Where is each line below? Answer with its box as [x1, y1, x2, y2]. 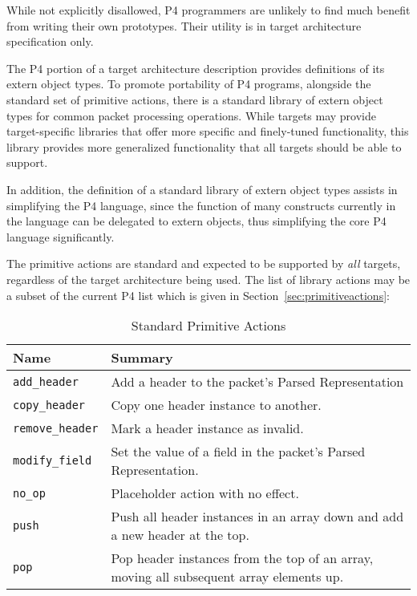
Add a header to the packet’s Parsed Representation [111, 372, 404, 391]
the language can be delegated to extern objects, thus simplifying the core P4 [6, 213, 387, 229]
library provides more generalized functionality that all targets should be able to [6, 138, 402, 155]
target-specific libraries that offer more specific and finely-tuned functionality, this [6, 123, 409, 140]
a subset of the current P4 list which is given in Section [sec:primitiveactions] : [6, 286, 390, 303]
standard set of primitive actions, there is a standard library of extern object [6, 91, 383, 107]
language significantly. [6, 228, 115, 245]
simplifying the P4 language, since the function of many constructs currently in [6, 197, 396, 213]
